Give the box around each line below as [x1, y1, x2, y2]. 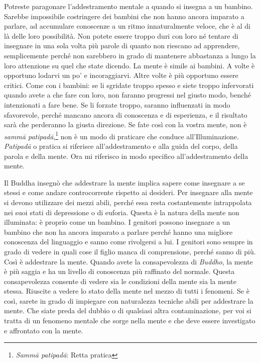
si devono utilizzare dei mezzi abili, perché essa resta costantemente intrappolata [4, 197, 252, 207]
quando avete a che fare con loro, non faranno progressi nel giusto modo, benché [4, 89, 251, 100]
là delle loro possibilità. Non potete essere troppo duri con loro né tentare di [4, 30, 238, 41]
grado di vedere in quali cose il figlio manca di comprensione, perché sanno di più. [4, 246, 256, 256]
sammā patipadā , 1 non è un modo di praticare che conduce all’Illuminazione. [4, 129, 239, 141]
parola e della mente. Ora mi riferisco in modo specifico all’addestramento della [4, 150, 248, 161]
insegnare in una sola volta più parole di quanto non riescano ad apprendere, [4, 40, 240, 51]
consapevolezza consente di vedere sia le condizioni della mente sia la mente [4, 276, 237, 286]
